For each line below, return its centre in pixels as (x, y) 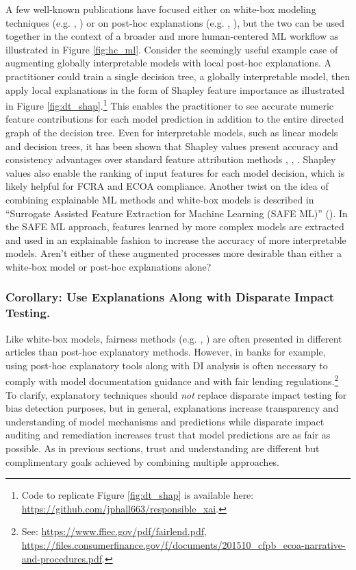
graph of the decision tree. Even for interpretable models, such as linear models (172, 132)
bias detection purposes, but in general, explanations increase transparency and (172, 408)
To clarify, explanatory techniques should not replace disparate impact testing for (176, 394)
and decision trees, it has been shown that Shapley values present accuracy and (172, 146)
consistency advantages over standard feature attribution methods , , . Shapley (171, 159)
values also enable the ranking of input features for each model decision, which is (175, 172)
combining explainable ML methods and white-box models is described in (160, 199)
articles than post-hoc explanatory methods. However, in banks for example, (166, 352)
